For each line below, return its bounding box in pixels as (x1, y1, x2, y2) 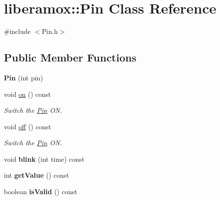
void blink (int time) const (4, 154, 85, 164)
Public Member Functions (4, 50, 136, 65)
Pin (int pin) (4, 72, 43, 82)
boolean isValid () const (4, 186, 77, 197)
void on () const (4, 89, 51, 99)
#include (4, 26, 31, 36)
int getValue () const (4, 170, 69, 180)
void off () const (4, 121, 51, 131)
